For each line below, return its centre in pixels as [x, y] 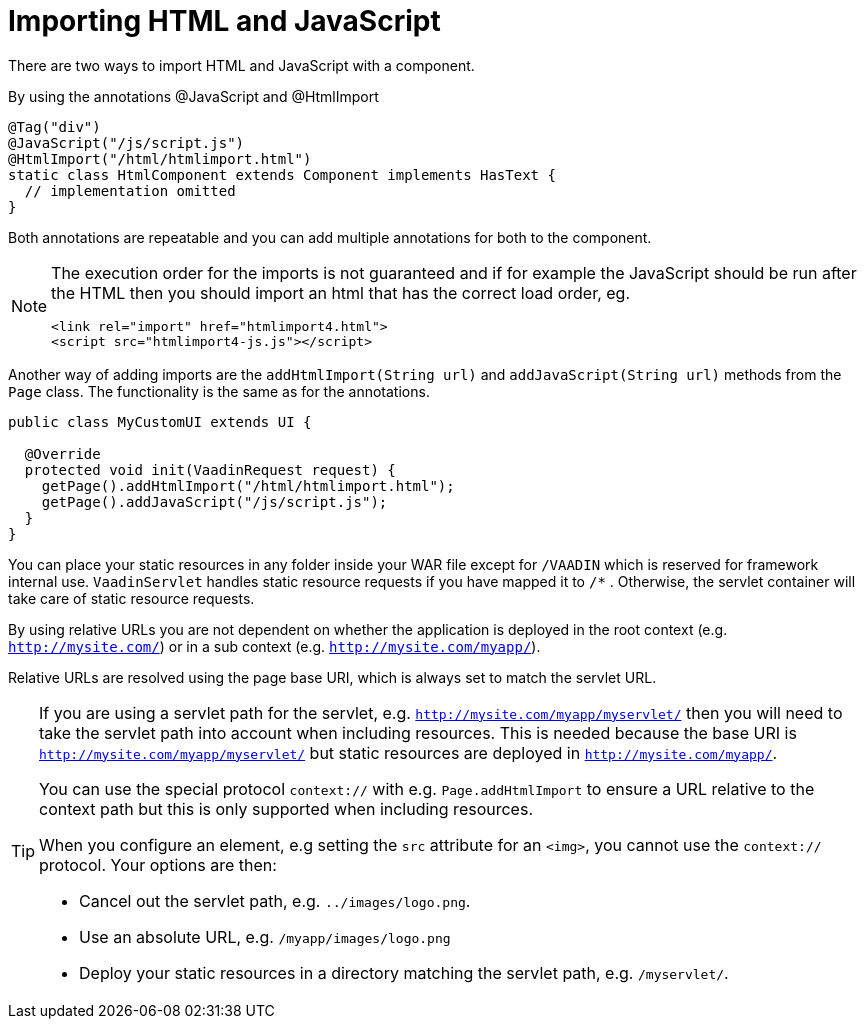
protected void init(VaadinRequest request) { [210, 469]
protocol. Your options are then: [158, 864]
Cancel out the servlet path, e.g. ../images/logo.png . [275, 900]
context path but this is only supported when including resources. [286, 808]
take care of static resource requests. [131, 598]
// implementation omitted [130, 190]
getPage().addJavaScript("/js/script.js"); [214, 501]
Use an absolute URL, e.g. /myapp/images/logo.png [265, 936]
